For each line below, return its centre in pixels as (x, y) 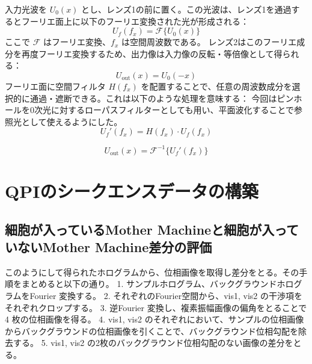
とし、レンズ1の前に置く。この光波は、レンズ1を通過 (186, 9)
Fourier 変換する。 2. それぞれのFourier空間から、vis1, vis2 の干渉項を (166, 295)
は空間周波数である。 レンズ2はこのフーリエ (209, 42)
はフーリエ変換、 (77, 42)
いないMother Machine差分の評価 (109, 247)
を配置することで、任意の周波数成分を (216, 86)
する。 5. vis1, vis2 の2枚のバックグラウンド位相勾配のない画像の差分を (153, 343)
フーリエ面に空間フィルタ (55, 86)
